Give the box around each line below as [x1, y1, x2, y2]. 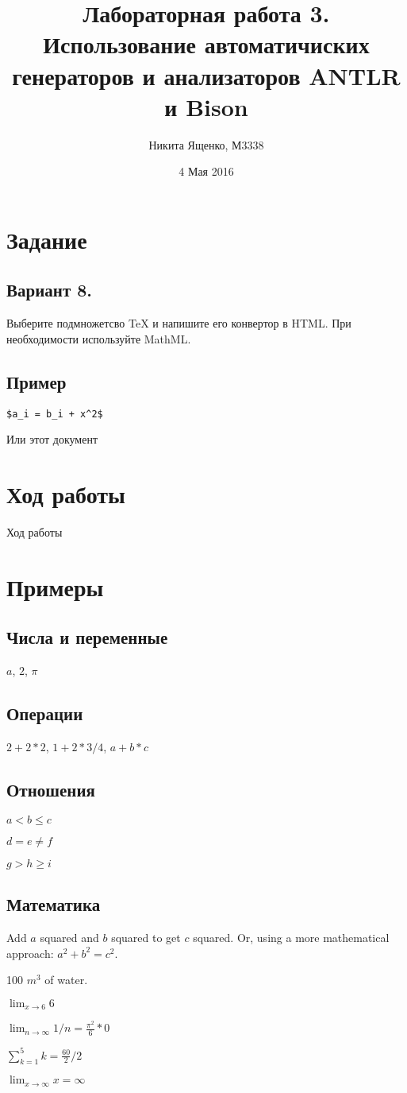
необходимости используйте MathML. [6, 330, 191, 347]
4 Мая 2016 [179, 163, 234, 180]
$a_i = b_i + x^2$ [6, 408, 103, 420]
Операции [6, 701, 83, 726]
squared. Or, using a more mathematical [193, 929, 390, 945]
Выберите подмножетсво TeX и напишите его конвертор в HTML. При [6, 315, 351, 331]
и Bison [164, 90, 248, 122]
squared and [40, 929, 99, 945]
